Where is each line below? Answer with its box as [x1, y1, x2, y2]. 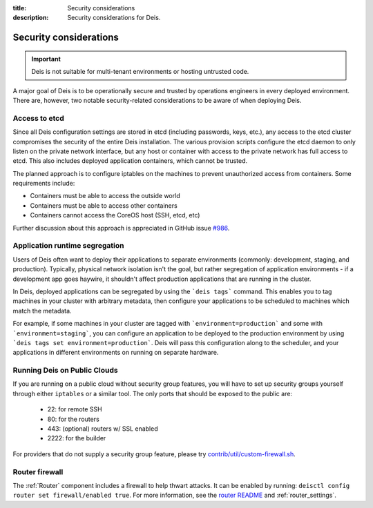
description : [12, 14, 49, 22]
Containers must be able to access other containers [30, 201, 178, 210]
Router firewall [12, 467, 64, 476]
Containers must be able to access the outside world [30, 192, 180, 200]
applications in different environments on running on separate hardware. [12, 349, 219, 357]
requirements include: [12, 179, 75, 188]
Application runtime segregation [12, 241, 124, 251]
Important [31, 55, 61, 63]
